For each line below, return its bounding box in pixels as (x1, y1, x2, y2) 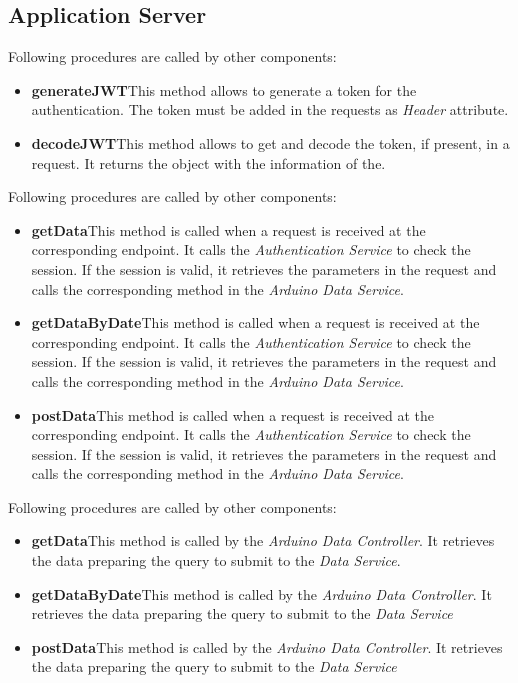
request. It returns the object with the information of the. (31, 152, 386, 173)
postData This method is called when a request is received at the (31, 404, 435, 425)
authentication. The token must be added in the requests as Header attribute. (31, 99, 509, 120)
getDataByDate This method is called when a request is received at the (31, 312, 480, 333)
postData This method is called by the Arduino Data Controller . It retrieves (31, 636, 503, 657)
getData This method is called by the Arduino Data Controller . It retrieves (31, 530, 495, 551)
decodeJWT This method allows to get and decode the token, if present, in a (31, 132, 510, 153)
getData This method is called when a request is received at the (31, 219, 426, 240)
